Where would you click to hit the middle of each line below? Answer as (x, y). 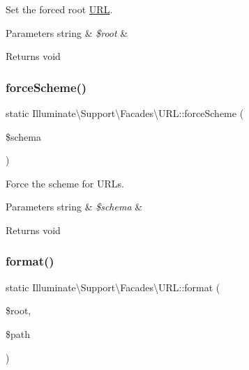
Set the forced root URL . (59, 9)
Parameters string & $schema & (74, 207)
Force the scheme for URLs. (65, 183)
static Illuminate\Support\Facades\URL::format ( (113, 287)
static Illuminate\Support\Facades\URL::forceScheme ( (125, 113)
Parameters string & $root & (67, 32)
